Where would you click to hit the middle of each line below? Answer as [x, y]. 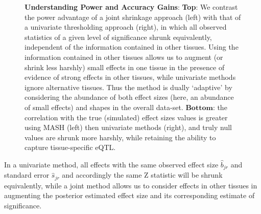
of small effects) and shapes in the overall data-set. [104, 107]
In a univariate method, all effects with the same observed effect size [111, 164]
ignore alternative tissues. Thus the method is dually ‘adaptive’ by [128, 87]
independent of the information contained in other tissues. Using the [132, 47]
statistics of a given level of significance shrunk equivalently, [118, 37]
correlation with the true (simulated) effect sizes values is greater [126, 117]
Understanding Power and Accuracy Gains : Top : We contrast [131, 7]
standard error [27, 175]
